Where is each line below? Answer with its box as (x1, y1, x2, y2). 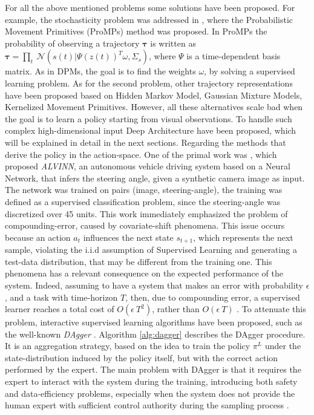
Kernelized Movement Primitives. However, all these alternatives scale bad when (5, 100, 303, 113)
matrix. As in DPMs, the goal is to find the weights (5, 65, 196, 77)
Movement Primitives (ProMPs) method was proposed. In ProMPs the (5, 25, 267, 38)
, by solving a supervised (204, 65, 295, 77)
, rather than (152, 302, 200, 315)
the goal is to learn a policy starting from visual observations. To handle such (5, 112, 292, 125)
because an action (5, 230, 71, 243)
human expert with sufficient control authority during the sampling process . (5, 399, 289, 411)
